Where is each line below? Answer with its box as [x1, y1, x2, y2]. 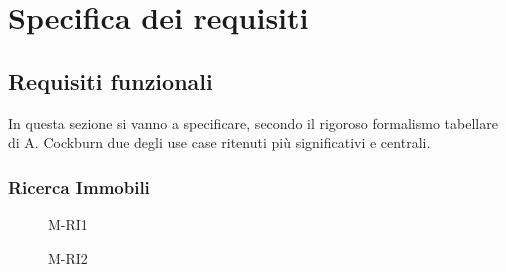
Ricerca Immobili [8, 174, 150, 199]
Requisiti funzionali [8, 65, 213, 96]
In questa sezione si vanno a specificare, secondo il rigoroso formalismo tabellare [8, 112, 498, 133]
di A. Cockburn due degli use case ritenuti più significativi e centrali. [8, 132, 431, 153]
